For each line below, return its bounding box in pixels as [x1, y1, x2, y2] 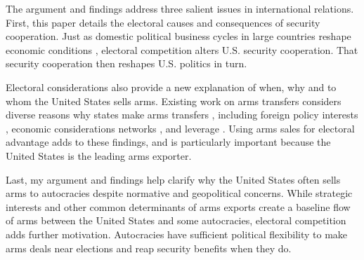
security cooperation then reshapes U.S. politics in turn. [6, 56, 247, 71]
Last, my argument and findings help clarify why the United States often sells [6, 172, 341, 186]
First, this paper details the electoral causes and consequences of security [6, 15, 320, 29]
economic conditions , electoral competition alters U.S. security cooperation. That [6, 42, 358, 57]
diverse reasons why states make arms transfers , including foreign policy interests [6, 107, 358, 122]
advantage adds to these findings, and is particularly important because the [6, 135, 331, 149]
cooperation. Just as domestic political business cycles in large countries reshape [6, 29, 351, 43]
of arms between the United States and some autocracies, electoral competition [6, 213, 346, 228]
